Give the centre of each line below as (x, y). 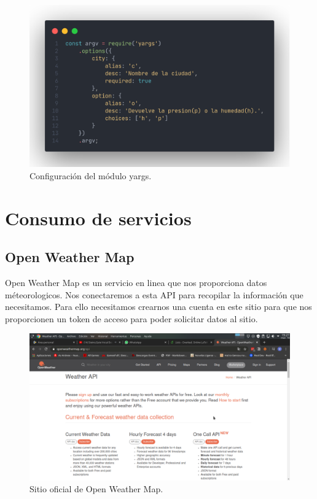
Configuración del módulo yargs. (91, 175)
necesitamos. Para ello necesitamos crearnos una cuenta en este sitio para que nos (158, 307)
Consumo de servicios (98, 218)
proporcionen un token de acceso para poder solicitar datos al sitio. (131, 318)
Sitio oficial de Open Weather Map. (96, 489)
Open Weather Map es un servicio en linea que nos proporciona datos (136, 282)
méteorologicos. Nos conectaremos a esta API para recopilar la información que (154, 294)
